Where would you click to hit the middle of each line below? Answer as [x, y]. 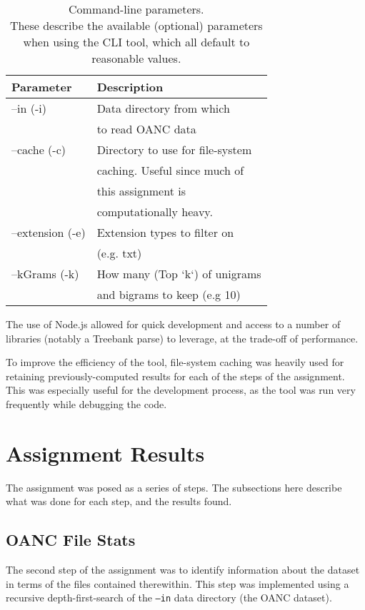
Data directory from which [163, 108]
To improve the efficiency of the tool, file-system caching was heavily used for [175, 362]
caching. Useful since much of [170, 170]
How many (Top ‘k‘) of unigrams [179, 274]
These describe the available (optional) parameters [136, 25]
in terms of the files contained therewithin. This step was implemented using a [177, 583]
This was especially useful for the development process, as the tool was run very [181, 390]
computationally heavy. [155, 212]
